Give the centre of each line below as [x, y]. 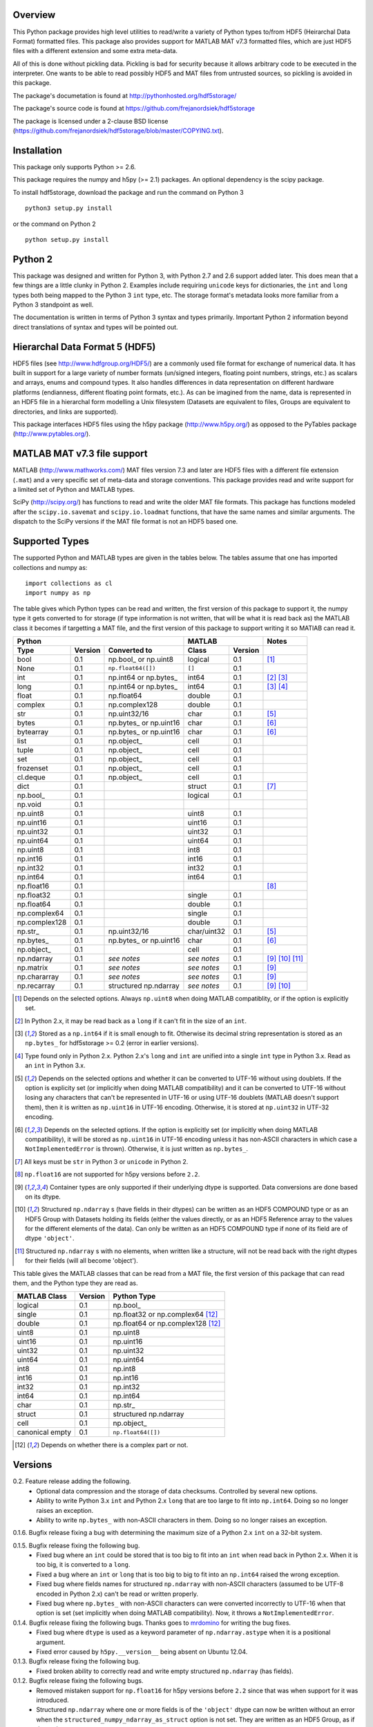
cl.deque [31, 777]
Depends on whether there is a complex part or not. [115, 1445]
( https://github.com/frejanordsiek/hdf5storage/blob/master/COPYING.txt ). [118, 131]
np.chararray [38, 976]
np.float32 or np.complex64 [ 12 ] [165, 1315]
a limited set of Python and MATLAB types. [74, 490]
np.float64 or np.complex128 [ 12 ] [167, 1324]
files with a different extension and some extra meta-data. [95, 51]
